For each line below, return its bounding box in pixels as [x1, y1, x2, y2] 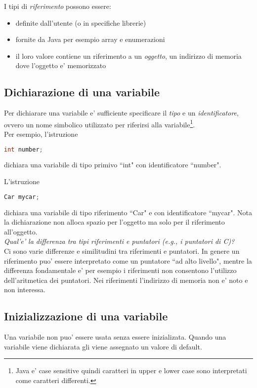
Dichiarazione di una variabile [4, 84, 160, 100]
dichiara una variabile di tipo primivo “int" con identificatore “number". [4, 159, 221, 170]
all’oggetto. [4, 226, 38, 236]
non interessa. [4, 284, 45, 295]
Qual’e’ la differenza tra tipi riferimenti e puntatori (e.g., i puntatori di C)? [4, 236, 235, 246]
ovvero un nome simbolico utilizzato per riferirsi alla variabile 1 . [4, 117, 195, 129]
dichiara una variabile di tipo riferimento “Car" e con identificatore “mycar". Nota [4, 207, 252, 217]
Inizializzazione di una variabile [4, 309, 168, 324]
